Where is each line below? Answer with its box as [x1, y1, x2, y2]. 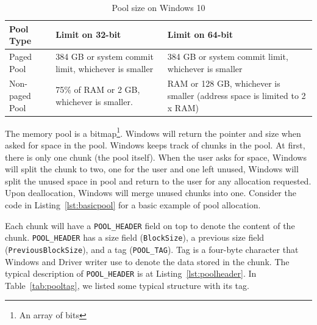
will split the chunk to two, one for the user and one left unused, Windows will [5, 162, 299, 175]
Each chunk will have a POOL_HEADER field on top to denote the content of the [5, 219, 295, 232]
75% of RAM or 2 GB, [55, 83, 140, 96]
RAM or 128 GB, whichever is [167, 77, 280, 90]
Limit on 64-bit [167, 28, 233, 41]
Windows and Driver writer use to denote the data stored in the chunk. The [5, 255, 290, 268]
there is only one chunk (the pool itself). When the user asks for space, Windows [5, 150, 307, 163]
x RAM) [167, 101, 199, 114]
